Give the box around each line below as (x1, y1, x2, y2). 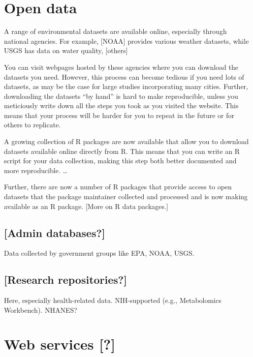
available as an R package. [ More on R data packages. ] (4, 201, 168, 211)
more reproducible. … (4, 165, 67, 175)
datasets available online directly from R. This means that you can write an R (4, 146, 240, 156)
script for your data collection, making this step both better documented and (4, 155, 237, 166)
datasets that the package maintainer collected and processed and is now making (4, 191, 248, 202)
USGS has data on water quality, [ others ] (4, 45, 128, 56)
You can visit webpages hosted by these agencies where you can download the (4, 61, 238, 72)
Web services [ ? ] (4, 333, 116, 354)
